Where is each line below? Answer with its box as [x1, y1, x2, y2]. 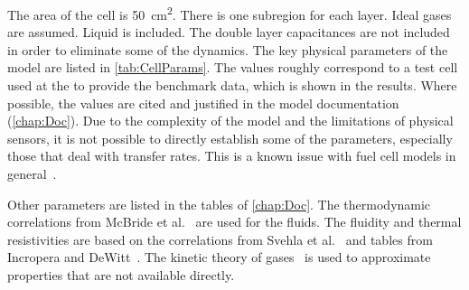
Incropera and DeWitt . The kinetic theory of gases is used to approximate [7, 248, 431, 267]
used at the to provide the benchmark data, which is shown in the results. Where [7, 76, 457, 95]
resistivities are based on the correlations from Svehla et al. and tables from [7, 229, 433, 248]
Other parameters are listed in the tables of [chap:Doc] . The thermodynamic [7, 194, 431, 213]
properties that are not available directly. [7, 265, 235, 284]
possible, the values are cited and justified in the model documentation [7, 93, 399, 112]
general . [7, 164, 57, 182]
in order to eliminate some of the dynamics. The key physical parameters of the [7, 40, 448, 59]
